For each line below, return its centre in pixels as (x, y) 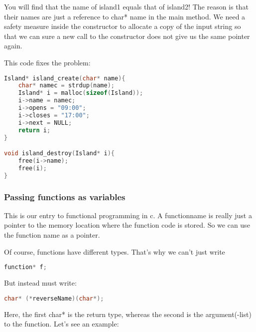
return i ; (34, 130)
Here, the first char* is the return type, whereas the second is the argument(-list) (128, 314)
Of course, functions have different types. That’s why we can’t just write (115, 251)
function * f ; (25, 267)
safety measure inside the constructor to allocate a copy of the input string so (123, 26)
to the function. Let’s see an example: (62, 324)
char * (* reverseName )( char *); (54, 298)
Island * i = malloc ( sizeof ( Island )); (81, 93)
